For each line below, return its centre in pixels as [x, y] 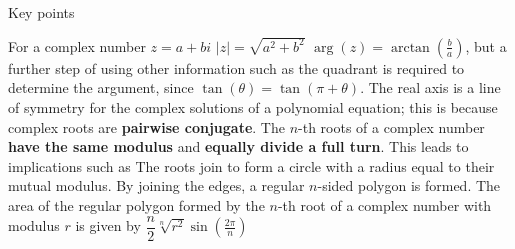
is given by [108, 225]
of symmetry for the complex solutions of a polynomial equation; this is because [253, 107]
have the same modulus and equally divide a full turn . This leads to [238, 146]
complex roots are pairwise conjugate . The [146, 126]
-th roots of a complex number [391, 126]
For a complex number [77, 45]
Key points [41, 12]
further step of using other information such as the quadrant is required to [236, 67]
